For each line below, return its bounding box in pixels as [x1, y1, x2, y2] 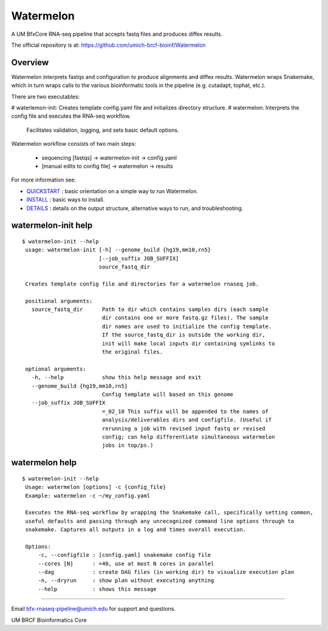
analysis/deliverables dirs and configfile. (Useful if [101, 417, 272, 423]
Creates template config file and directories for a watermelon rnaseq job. [25, 280, 259, 287]
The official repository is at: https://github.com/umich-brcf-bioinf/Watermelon [11, 41, 206, 49]
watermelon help [11, 457, 77, 468]
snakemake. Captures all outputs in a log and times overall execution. [25, 526, 247, 533]
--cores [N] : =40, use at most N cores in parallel [38, 560, 214, 567]
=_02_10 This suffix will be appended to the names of [101, 408, 269, 415]
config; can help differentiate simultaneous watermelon [101, 433, 275, 440]
